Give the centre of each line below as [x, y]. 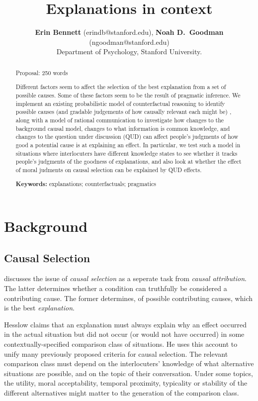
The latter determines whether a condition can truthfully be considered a [116, 288]
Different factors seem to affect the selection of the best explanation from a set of [121, 87]
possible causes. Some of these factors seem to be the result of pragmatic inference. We [128, 95]
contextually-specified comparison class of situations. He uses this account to [121, 344]
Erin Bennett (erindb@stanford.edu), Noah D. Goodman [129, 32]
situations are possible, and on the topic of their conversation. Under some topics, [129, 373]
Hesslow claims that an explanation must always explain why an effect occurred [126, 324]
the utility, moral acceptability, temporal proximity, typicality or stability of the [126, 383]
